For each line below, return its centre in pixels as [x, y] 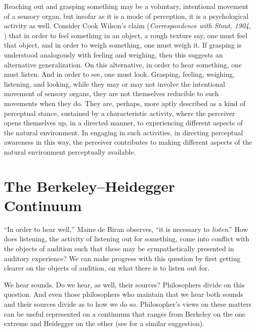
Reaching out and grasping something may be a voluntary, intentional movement [126, 6]
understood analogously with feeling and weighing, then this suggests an [113, 54]
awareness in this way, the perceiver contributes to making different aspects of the [128, 142]
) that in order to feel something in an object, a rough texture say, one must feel [126, 35]
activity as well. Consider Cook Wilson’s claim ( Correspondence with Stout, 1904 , [128, 26]
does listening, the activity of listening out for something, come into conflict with [127, 239]
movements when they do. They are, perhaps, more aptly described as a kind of [125, 103]
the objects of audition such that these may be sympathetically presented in [119, 248]
